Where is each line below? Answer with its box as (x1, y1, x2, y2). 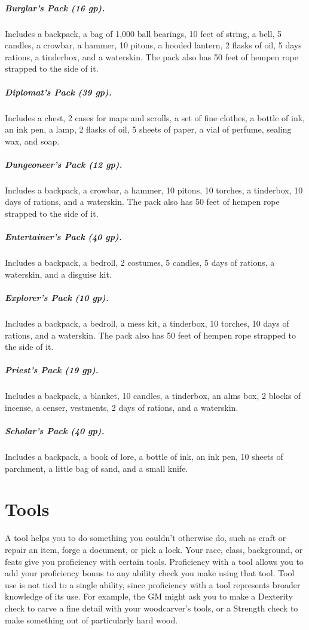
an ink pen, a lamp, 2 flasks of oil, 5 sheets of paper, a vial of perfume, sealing (5, 123, 292, 136)
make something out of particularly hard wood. (5, 613, 178, 626)
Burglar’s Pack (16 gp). (5, 1, 105, 14)
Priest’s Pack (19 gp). (5, 364, 99, 376)
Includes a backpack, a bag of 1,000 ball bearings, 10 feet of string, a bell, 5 (5, 27, 282, 39)
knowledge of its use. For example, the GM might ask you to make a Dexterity (5, 590, 293, 603)
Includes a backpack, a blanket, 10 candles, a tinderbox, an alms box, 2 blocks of (5, 389, 301, 402)
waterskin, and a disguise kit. (5, 268, 112, 280)
